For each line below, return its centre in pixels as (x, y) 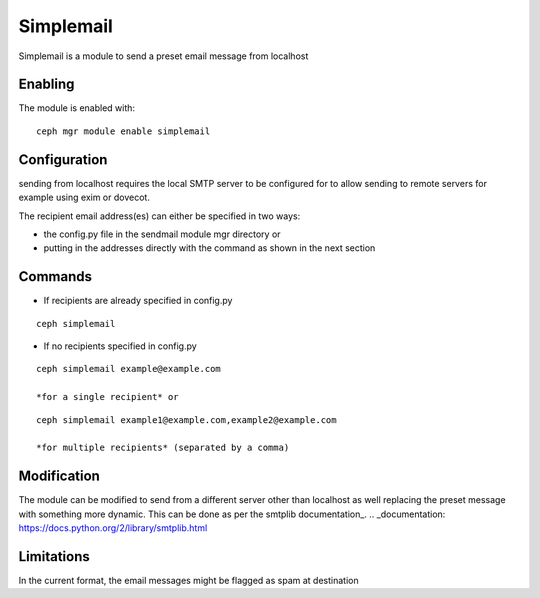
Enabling (46, 84)
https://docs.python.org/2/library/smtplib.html (113, 528)
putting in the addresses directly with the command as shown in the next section (209, 248)
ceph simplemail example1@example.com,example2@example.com (186, 419)
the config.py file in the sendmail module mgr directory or (162, 234)
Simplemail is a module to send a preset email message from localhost (163, 56)
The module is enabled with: (76, 108)
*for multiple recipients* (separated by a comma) (163, 448)
